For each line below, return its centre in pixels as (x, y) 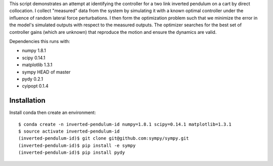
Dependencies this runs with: (40, 41)
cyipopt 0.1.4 (35, 86)
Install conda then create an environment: (53, 113)
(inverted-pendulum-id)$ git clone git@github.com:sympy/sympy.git (104, 138)
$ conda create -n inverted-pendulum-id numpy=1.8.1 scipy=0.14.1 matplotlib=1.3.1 (125, 124)
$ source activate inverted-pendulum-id (69, 131)
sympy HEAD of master (46, 72)
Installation (27, 100)
